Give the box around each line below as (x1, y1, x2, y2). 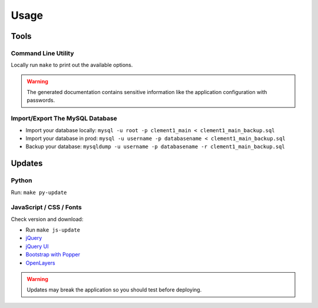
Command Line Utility (11, 49, 74, 57)
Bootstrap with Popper (25, 251, 81, 258)
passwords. (26, 97, 55, 104)
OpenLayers (25, 259, 55, 266)
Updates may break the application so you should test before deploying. (26, 286, 202, 293)
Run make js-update (25, 226, 81, 233)
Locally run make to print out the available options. (11, 62, 133, 69)
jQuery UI (25, 243, 49, 250)
